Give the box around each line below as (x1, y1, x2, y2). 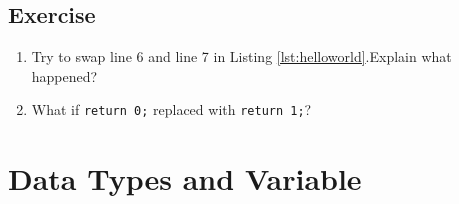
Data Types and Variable (8, 158, 362, 199)
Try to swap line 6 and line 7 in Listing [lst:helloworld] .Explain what (31, 46, 452, 67)
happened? (31, 65, 98, 86)
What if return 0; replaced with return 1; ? (31, 99, 312, 120)
